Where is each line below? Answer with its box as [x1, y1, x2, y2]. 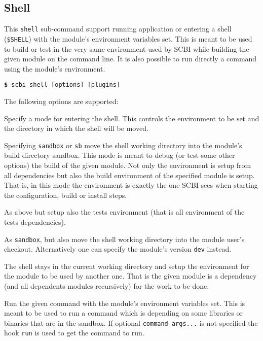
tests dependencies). [4, 216, 66, 227]
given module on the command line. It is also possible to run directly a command [4, 53, 257, 64]
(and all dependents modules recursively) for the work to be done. [4, 281, 209, 291]
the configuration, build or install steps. [4, 189, 127, 200]
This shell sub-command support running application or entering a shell [4, 23, 232, 34]
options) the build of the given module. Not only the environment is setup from [4, 159, 251, 170]
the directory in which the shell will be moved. [4, 123, 148, 133]
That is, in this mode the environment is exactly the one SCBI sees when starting [4, 180, 258, 190]
